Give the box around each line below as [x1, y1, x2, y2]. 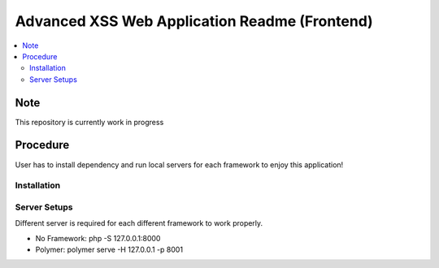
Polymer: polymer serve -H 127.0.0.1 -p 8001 [35, 244, 183, 255]
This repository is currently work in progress [15, 117, 164, 127]
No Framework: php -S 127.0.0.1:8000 [35, 233, 161, 243]
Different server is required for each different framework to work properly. [15, 218, 263, 228]
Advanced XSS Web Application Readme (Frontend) [15, 12, 373, 30]
